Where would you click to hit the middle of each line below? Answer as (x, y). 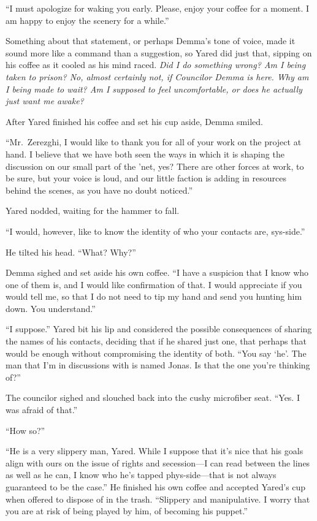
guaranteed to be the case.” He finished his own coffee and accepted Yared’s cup (156, 487)
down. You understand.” (51, 308)
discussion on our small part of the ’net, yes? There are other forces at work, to (155, 166)
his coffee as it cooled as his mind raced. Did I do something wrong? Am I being (156, 65)
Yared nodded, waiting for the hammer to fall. (93, 211)
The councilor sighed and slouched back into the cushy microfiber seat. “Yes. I (153, 397)
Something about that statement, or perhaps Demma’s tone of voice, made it (151, 41)
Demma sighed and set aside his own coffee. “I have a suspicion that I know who (157, 272)
